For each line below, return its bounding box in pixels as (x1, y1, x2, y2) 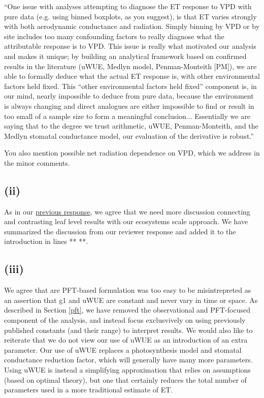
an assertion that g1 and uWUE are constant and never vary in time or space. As (4, 294, 258, 305)
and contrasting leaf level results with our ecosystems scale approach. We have (4, 216, 248, 227)
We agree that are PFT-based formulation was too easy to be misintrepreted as (4, 285, 251, 295)
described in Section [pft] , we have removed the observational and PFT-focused (4, 304, 250, 315)
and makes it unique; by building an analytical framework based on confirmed (4, 50, 247, 61)
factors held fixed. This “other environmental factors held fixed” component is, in (4, 80, 257, 91)
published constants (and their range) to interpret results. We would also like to (4, 324, 253, 335)
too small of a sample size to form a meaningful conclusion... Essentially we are (4, 110, 250, 121)
